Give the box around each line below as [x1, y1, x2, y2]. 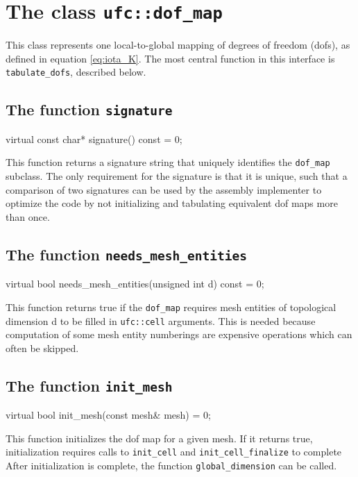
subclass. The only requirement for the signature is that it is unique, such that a [6, 169, 348, 183]
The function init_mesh [6, 374, 173, 396]
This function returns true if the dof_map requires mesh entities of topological [6, 299, 336, 314]
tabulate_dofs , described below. [6, 65, 146, 79]
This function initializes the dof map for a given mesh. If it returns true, [6, 430, 313, 445]
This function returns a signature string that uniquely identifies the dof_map [6, 155, 330, 169]
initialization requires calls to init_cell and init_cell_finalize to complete [6, 444, 342, 459]
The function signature [6, 99, 173, 120]
